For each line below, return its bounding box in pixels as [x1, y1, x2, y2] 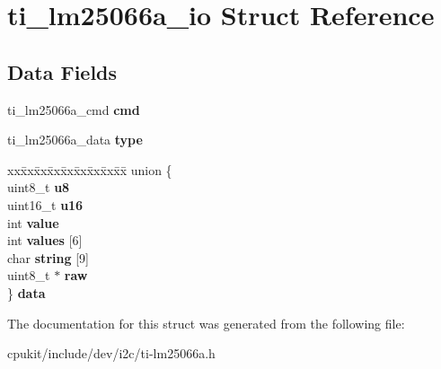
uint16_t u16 [7, 195, 84, 214]
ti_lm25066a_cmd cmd [7, 100, 140, 119]
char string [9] [7, 248, 89, 267]
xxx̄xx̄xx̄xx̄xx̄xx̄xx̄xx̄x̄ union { [7, 160, 172, 179]
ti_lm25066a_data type [7, 130, 143, 149]
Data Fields [7, 57, 118, 85]
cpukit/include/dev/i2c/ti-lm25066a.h [7, 344, 216, 363]
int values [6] [7, 231, 83, 250]
